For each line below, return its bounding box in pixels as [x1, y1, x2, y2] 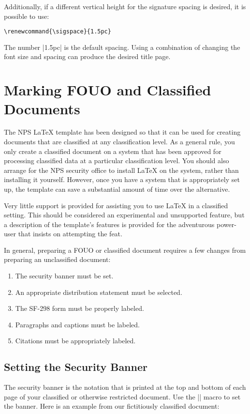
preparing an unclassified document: [4, 254, 111, 264]
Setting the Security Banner [4, 359, 147, 374]
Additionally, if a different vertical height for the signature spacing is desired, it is [4, 1, 246, 11]
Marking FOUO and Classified [4, 80, 211, 100]
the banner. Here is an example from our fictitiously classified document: [4, 401, 220, 411]
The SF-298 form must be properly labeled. [15, 303, 144, 313]
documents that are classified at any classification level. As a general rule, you [4, 136, 235, 146]
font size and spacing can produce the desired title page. [4, 51, 171, 61]
